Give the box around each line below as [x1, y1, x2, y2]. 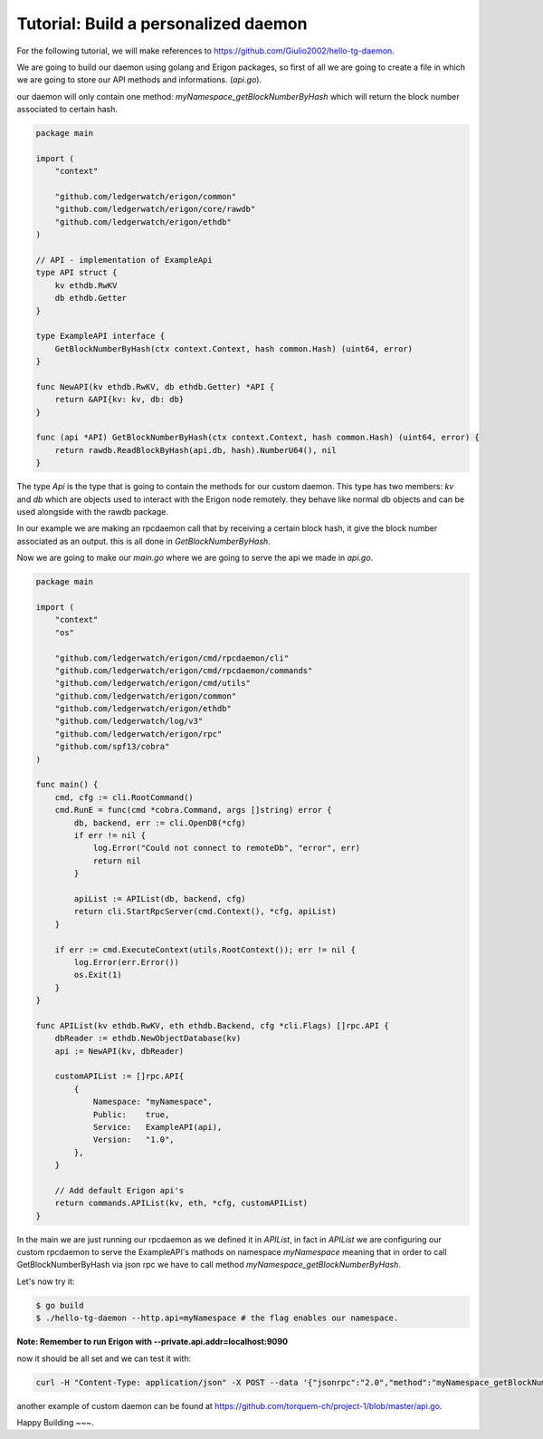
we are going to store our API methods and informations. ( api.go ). [16, 74, 262, 85]
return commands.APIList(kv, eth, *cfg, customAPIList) [54, 1198, 309, 1209]
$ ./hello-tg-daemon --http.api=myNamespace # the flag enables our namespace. [35, 1313, 399, 1323]
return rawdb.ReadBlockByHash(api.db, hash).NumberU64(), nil [54, 445, 337, 455]
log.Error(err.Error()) [73, 957, 180, 967]
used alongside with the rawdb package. [16, 507, 169, 517]
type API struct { [35, 267, 118, 278]
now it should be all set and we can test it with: [16, 1353, 192, 1364]
